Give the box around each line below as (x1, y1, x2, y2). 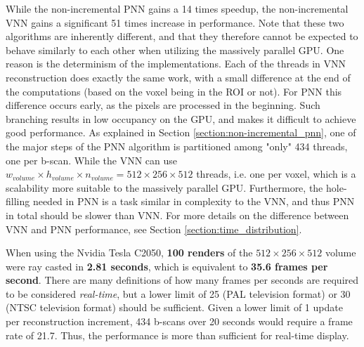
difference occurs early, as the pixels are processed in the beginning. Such (6, 98, 320, 112)
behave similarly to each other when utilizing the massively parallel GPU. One (6, 42, 344, 57)
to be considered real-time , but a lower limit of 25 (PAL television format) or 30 (6, 286, 351, 301)
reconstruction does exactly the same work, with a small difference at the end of (6, 70, 351, 84)
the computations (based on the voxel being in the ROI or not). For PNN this (6, 84, 342, 98)
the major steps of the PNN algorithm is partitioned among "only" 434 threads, (6, 138, 348, 153)
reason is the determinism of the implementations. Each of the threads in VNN (6, 56, 346, 71)
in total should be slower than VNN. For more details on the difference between (6, 207, 349, 222)
